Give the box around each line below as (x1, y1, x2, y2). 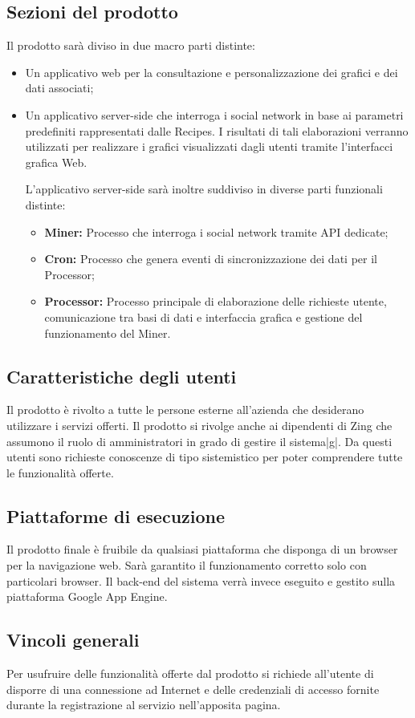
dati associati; (25, 79, 94, 96)
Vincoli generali (6, 627, 140, 652)
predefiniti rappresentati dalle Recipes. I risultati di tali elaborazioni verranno (25, 122, 409, 139)
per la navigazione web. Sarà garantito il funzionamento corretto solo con (6, 557, 367, 574)
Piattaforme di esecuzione (6, 503, 226, 528)
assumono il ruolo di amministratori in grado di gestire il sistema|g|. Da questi (6, 432, 393, 449)
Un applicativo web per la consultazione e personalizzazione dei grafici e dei (25, 63, 398, 80)
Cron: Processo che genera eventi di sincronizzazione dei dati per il (44, 250, 377, 267)
